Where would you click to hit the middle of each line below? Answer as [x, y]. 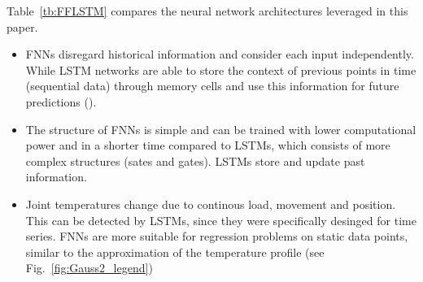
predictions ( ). [61, 101]
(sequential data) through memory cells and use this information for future [212, 86]
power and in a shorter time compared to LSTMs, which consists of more [208, 145]
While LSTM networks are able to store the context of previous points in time [221, 69]
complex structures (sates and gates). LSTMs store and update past [195, 161]
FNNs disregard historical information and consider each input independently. [220, 54]
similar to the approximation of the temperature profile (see [175, 252]
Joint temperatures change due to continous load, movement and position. [211, 204]
